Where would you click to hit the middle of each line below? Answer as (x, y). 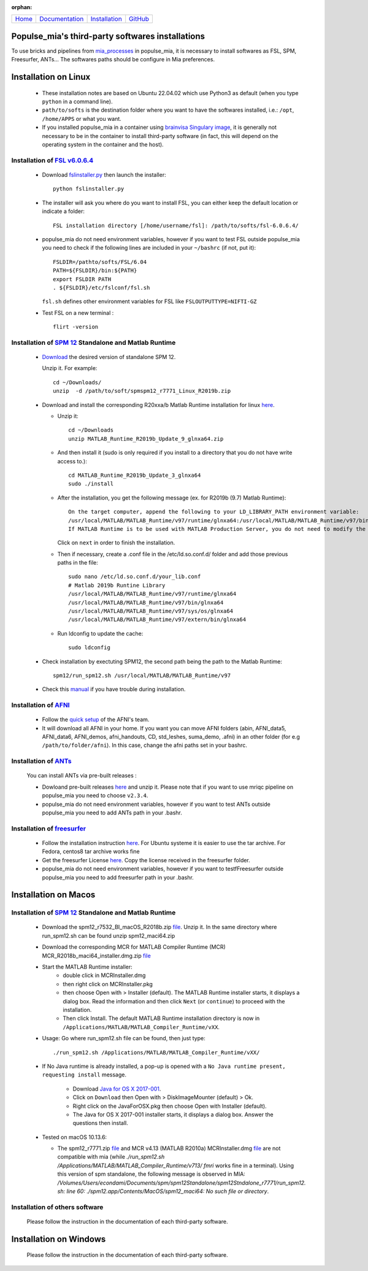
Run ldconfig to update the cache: (100, 633)
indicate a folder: (63, 211)
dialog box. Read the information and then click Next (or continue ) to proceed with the (174, 1001)
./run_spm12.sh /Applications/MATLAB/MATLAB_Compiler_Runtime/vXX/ (156, 1052)
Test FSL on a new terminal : (78, 312)
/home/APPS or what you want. (82, 118)
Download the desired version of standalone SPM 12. (109, 357)
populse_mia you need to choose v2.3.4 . (95, 795)
